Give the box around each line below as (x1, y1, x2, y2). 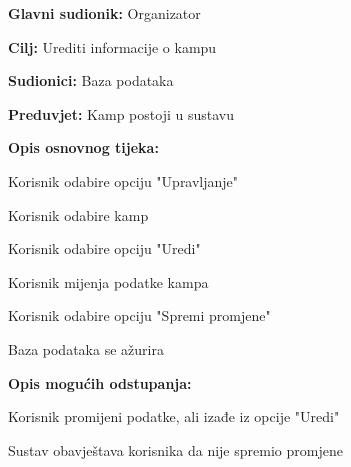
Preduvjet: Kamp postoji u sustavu (8, 103, 234, 124)
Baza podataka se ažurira (8, 338, 164, 359)
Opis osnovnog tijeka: (8, 137, 159, 158)
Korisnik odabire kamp (8, 204, 149, 225)
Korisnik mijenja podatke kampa (8, 271, 209, 292)
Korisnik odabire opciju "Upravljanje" (8, 170, 239, 191)
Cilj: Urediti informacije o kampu (8, 36, 217, 57)
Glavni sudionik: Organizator (8, 3, 201, 23)
